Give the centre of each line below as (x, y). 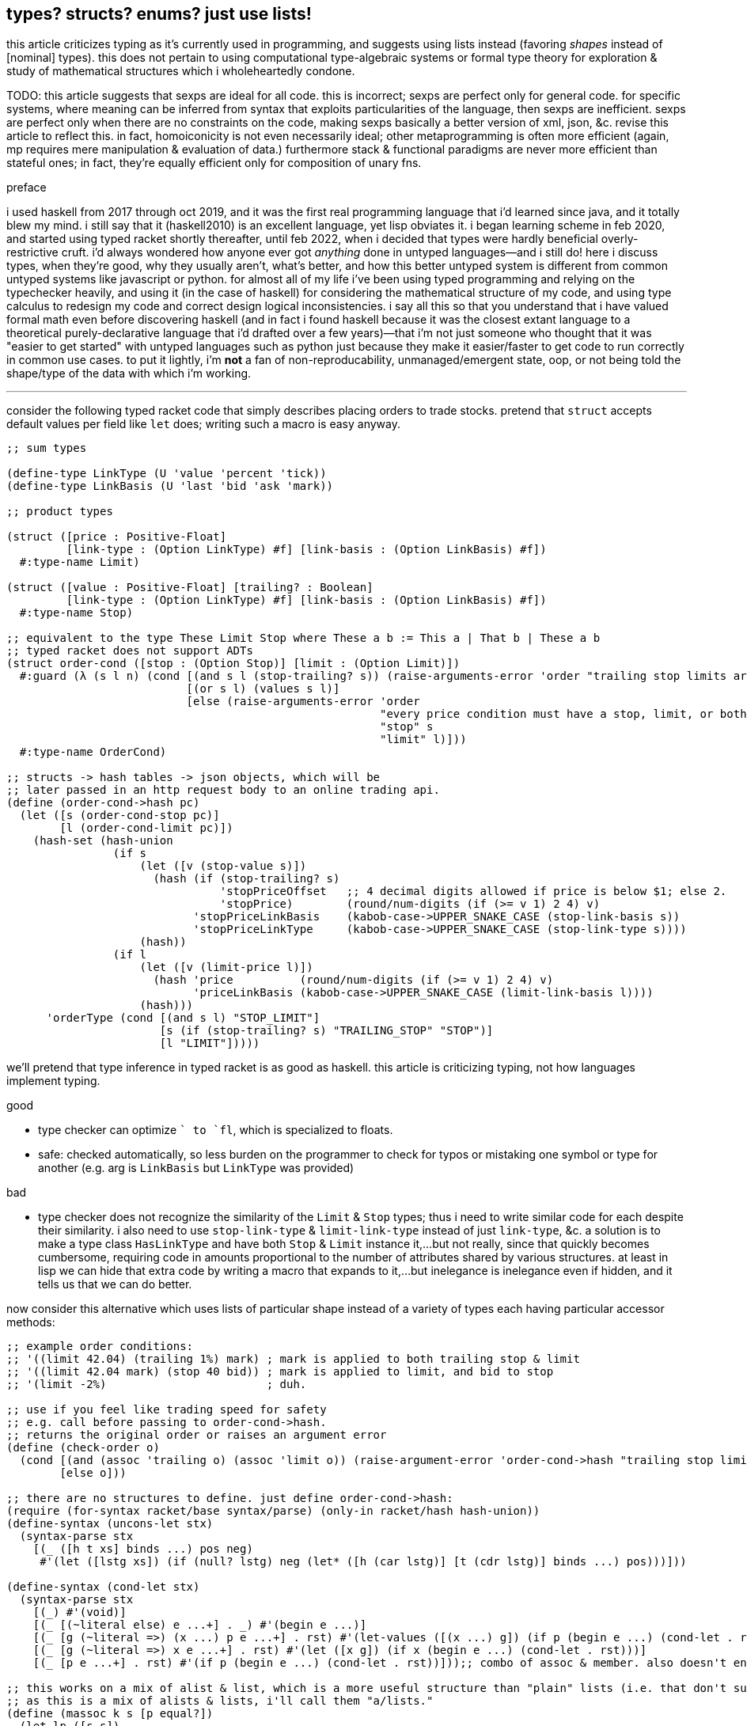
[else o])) (93, 1473)
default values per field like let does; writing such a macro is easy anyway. (203, 424)
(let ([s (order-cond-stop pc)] (119, 816)
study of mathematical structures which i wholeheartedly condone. (181, 71)
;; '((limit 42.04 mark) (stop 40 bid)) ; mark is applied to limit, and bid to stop (280, 1372)
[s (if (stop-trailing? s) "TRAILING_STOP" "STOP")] (326, 1031)
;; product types (60, 512)
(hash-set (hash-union (103, 841)
